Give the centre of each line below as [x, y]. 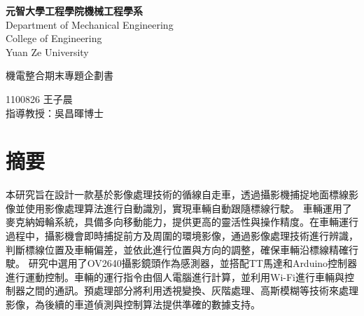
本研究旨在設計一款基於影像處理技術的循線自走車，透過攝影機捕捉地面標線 [177, 194]
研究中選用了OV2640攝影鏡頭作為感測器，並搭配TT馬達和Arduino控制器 [193, 263]
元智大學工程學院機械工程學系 [74, 11]
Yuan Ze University [47, 51]
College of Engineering [54, 38]
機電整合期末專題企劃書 [59, 75]
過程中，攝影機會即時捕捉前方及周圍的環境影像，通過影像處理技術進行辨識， [182, 236]
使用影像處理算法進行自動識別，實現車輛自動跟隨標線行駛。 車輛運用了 [188, 208]
